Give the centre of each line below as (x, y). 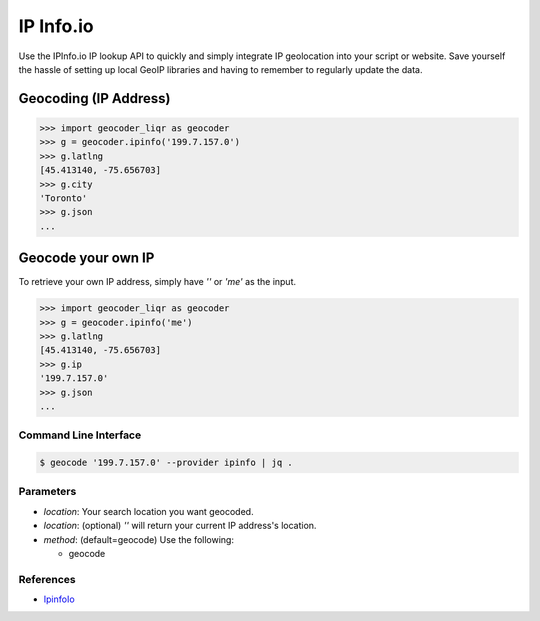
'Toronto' (63, 198)
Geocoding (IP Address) (94, 98)
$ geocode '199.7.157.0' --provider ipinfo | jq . (166, 463)
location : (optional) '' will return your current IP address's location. (180, 526)
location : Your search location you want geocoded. (148, 511)
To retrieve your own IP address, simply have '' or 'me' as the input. (157, 282)
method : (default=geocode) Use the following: (139, 539)
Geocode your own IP (86, 258)
